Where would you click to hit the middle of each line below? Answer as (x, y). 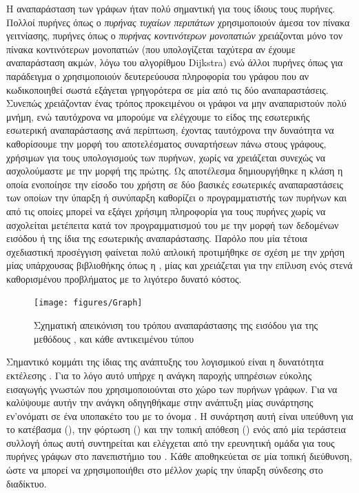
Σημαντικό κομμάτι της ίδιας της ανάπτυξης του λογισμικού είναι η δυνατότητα (165, 362)
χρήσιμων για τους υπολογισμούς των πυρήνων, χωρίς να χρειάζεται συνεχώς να (166, 157)
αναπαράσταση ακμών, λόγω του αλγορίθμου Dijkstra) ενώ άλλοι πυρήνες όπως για (175, 62)
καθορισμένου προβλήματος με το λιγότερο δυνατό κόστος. (124, 278)
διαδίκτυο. (27, 483)
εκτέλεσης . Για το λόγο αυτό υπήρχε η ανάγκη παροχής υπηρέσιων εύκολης (159, 375)
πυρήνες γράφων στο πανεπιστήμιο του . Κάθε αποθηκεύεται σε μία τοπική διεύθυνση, (179, 456)
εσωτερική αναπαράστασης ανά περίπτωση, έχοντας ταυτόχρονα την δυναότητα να (170, 130)
